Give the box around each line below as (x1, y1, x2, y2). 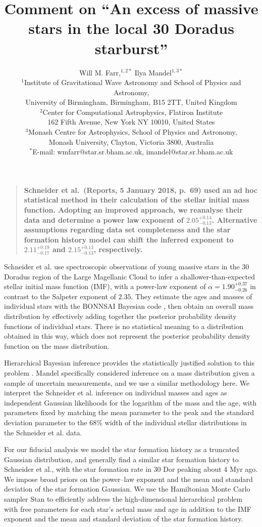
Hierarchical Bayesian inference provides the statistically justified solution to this (4, 357, 254, 368)
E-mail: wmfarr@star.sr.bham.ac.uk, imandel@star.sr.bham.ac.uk (32, 146, 233, 157)
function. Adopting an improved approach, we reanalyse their (24, 205, 243, 215)
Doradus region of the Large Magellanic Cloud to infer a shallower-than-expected (4, 271, 255, 281)
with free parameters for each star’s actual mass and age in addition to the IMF (4, 503, 251, 514)
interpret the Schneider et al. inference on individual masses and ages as (4, 387, 227, 398)
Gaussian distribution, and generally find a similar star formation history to (4, 454, 239, 464)
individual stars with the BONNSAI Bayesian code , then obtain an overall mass (4, 301, 253, 311)
